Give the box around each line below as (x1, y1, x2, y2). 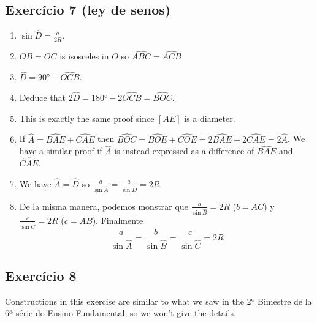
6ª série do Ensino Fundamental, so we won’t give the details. (5, 306, 236, 319)
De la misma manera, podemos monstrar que (19, 199, 188, 212)
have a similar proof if (19, 144, 102, 157)
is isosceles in (59, 50, 109, 62)
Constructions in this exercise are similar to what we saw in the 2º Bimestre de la (5, 294, 312, 307)
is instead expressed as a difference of (114, 144, 254, 157)
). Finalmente (92, 213, 143, 226)
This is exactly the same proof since (19, 111, 155, 124)
